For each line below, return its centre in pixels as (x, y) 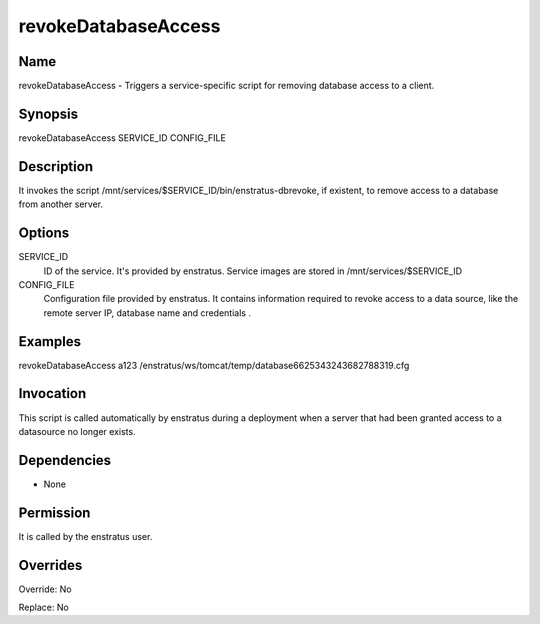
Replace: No (43, 607)
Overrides (50, 565)
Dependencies (65, 460)
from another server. (61, 204)
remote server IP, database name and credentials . (147, 312)
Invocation (52, 393)
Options (44, 233)
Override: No (45, 589)
